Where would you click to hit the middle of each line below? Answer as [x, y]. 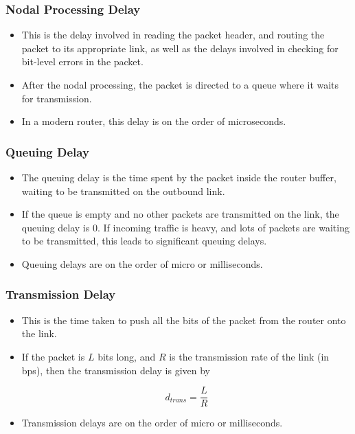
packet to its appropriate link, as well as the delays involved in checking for [180, 48]
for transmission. [57, 98]
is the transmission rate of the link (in [249, 356]
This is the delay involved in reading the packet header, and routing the [173, 35]
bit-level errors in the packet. [82, 61]
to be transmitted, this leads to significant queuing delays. [144, 241]
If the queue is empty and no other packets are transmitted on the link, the [180, 214]
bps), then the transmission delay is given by [116, 370]
